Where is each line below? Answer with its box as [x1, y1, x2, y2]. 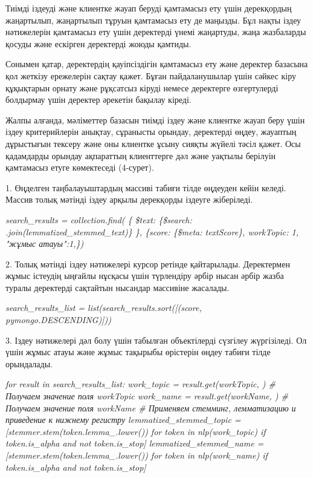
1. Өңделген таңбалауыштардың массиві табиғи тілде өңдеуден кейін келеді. [5, 181, 286, 194]
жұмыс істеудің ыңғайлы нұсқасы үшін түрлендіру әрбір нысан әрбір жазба [5, 269, 284, 282]
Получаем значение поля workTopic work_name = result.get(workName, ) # [5, 390, 289, 402]
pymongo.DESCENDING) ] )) [5, 313, 111, 326]
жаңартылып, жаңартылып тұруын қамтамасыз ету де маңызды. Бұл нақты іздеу [5, 13, 302, 26]
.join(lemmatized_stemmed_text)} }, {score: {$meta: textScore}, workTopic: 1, [5, 225, 298, 238]
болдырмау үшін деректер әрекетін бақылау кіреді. [5, 93, 192, 106]
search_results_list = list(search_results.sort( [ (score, [5, 301, 202, 314]
